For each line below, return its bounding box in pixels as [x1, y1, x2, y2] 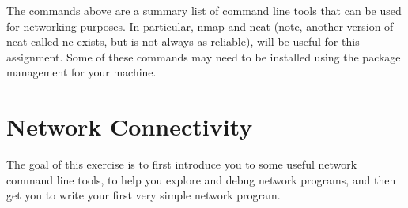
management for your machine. [6, 64, 157, 80]
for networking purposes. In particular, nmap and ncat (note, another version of [6, 17, 394, 34]
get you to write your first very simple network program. [6, 187, 281, 203]
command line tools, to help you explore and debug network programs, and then [6, 171, 396, 188]
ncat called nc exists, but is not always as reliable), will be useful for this [6, 33, 360, 50]
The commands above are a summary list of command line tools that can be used [6, 2, 402, 18]
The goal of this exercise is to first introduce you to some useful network [6, 156, 357, 173]
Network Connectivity [6, 110, 253, 143]
